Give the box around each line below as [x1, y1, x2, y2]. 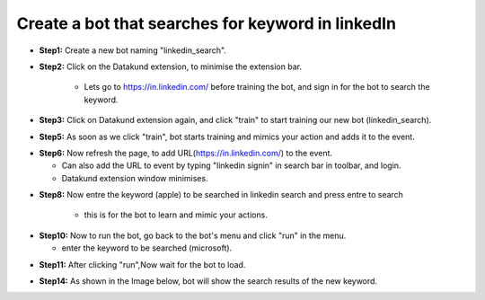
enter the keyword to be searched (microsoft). [61, 243, 233, 253]
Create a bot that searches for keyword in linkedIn [16, 13, 397, 33]
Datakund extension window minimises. [61, 172, 208, 183]
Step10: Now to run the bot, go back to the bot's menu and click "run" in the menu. [39, 230, 347, 241]
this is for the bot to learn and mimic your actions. [84, 209, 269, 220]
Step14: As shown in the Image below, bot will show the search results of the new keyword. [39, 276, 377, 287]
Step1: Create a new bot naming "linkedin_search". [39, 45, 226, 56]
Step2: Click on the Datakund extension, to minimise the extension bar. [39, 61, 303, 72]
